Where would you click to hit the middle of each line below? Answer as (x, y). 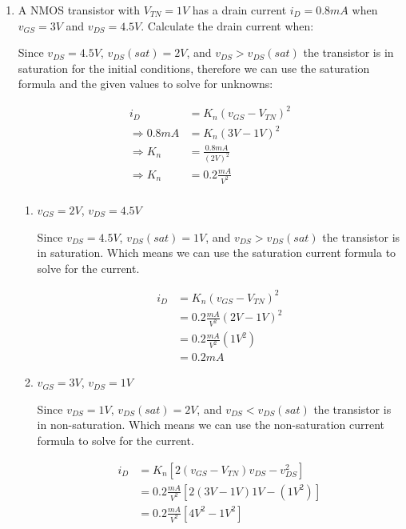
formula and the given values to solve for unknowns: (145, 84)
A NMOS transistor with (79, 10)
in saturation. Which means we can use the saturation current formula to (217, 252)
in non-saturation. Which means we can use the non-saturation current (211, 425)
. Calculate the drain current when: (227, 25)
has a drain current (239, 10)
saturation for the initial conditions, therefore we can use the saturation (194, 68)
